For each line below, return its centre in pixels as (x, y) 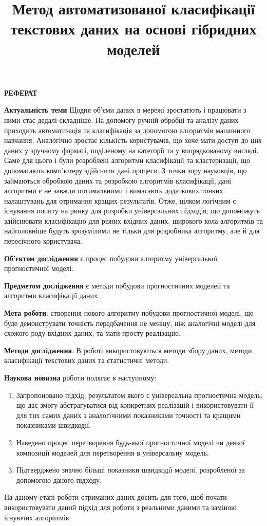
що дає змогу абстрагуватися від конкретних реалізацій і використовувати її (135, 405)
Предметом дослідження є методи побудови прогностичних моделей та (117, 285)
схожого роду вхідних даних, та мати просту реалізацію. (92, 333)
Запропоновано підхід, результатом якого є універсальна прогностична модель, (139, 395)
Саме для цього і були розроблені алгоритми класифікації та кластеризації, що (127, 160)
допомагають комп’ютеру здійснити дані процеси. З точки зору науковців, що (126, 170)
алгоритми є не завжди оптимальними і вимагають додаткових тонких (114, 191)
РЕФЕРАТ (21, 92)
